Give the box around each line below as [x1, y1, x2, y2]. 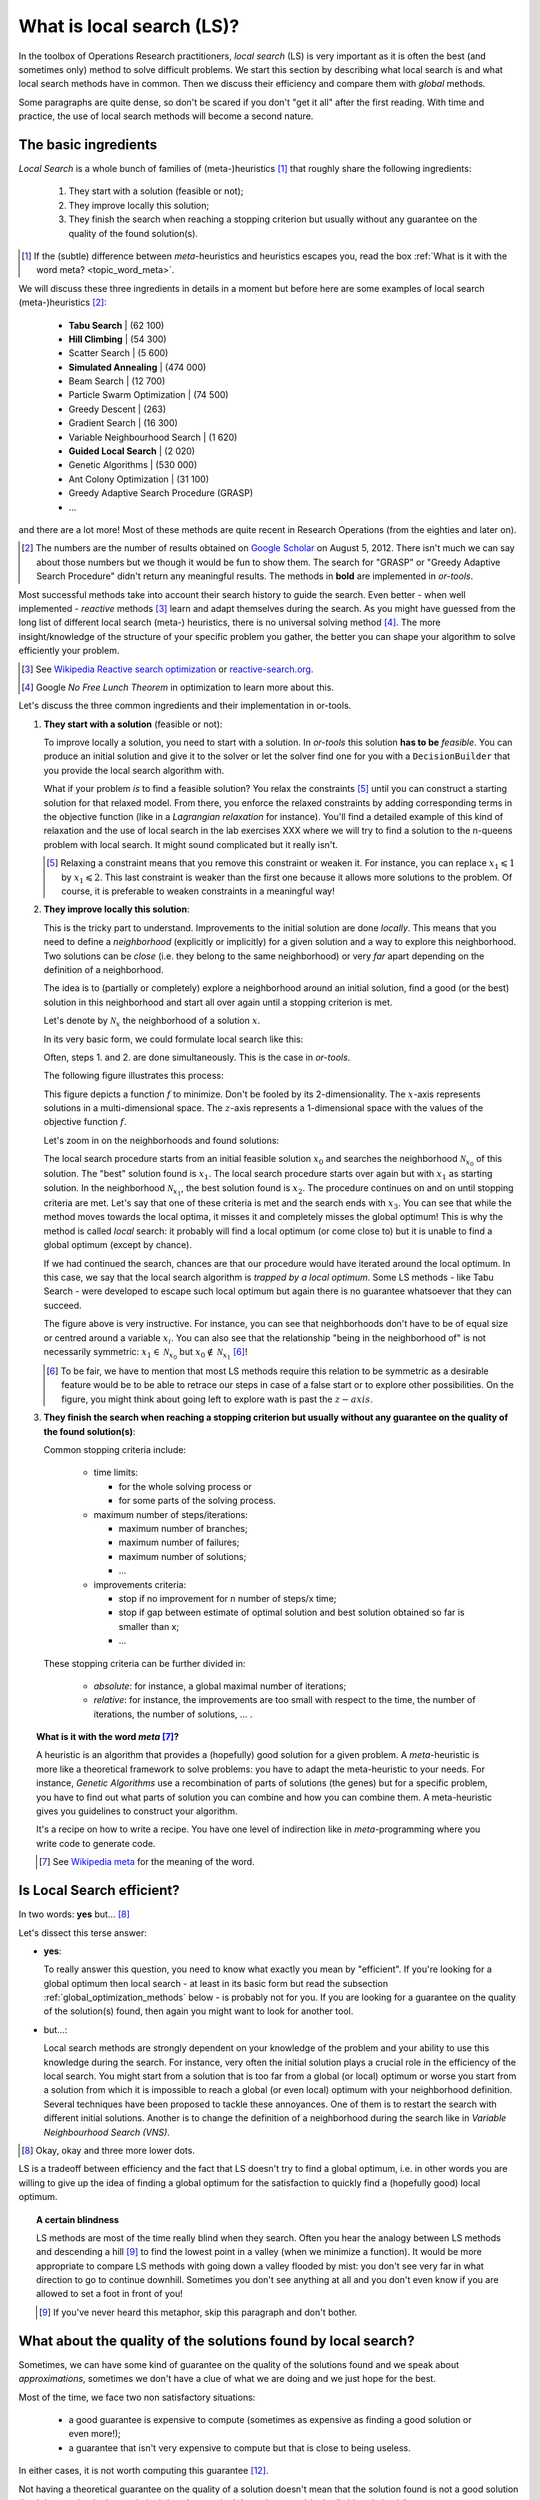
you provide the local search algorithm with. [43, 764, 225, 776]
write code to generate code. [36, 1837, 156, 1849]
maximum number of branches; [118, 1523, 249, 1534]
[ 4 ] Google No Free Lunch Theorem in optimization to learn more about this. [21, 681, 335, 693]
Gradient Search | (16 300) [68, 417, 179, 429]
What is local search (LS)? [18, 15, 240, 37]
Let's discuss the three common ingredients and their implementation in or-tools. [18, 700, 352, 712]
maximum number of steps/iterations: [93, 1508, 249, 1520]
